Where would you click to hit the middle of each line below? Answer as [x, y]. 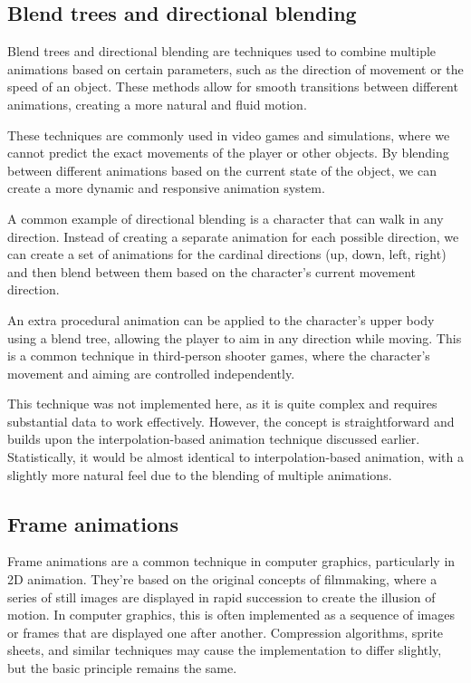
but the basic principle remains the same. [122, 668]
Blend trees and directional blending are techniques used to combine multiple [222, 51]
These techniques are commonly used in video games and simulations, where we [229, 135]
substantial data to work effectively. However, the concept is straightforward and [231, 421]
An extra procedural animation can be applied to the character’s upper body [221, 319]
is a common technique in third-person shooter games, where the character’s [219, 356]
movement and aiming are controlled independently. [151, 373]
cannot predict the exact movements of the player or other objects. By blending [228, 153]
